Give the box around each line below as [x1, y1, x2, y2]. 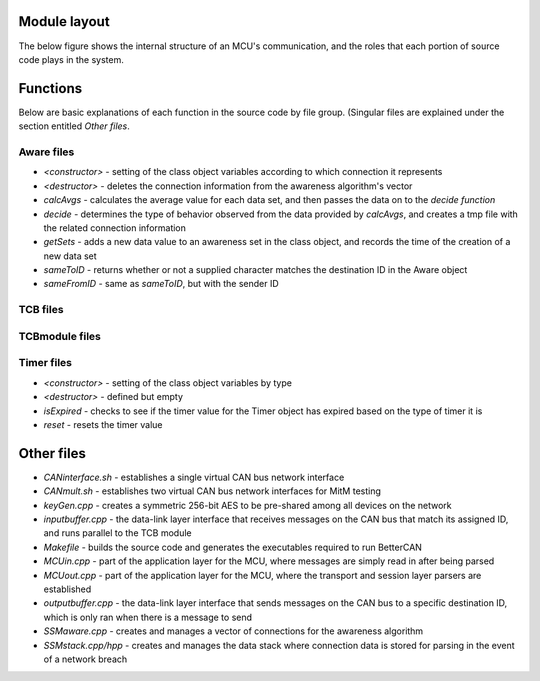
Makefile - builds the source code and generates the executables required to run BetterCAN [43, 541, 422, 553]
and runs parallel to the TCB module [43, 527, 192, 539]
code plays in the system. [18, 53, 124, 65]
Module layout [18, 13, 110, 30]
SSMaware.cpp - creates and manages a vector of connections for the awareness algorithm [43, 625, 424, 637]
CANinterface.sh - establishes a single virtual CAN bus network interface [43, 471, 345, 483]
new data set [43, 250, 97, 262]
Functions [18, 80, 83, 97]
